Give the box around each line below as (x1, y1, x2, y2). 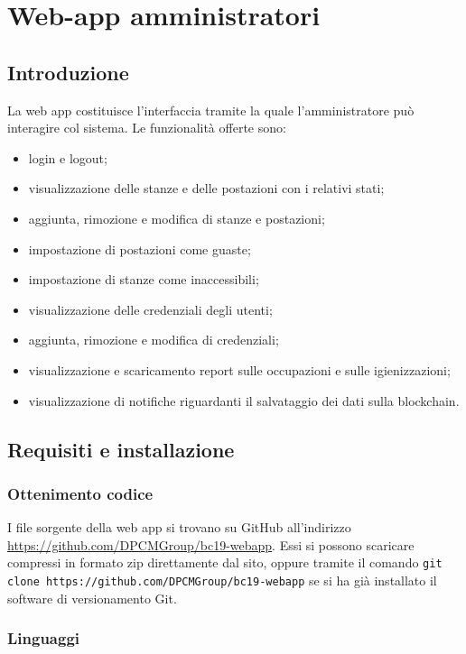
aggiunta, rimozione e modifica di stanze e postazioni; (28, 208, 325, 227)
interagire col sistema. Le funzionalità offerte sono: (7, 118, 286, 137)
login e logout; (28, 148, 107, 167)
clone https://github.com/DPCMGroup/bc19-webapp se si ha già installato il (7, 570, 437, 589)
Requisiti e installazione (7, 435, 235, 463)
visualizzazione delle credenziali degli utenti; (28, 299, 273, 318)
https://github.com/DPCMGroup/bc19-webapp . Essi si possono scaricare (7, 535, 415, 554)
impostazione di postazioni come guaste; (28, 239, 251, 258)
